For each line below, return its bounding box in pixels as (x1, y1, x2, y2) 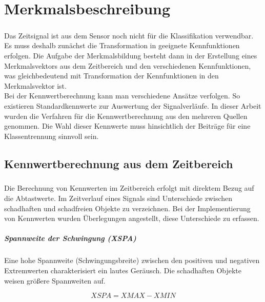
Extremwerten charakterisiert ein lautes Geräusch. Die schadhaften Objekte (4, 265, 242, 275)
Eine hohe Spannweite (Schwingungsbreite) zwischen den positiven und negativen (4, 255, 260, 266)
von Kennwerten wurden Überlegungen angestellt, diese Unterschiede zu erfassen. (4, 213, 259, 224)
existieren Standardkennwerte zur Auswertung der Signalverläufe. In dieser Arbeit (4, 100, 261, 111)
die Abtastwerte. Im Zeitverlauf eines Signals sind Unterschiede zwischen (4, 193, 233, 204)
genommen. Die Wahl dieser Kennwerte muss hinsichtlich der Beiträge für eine (4, 120, 251, 131)
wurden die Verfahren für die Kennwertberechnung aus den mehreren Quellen (4, 110, 248, 121)
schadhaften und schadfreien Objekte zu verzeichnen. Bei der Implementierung (4, 203, 251, 213)
